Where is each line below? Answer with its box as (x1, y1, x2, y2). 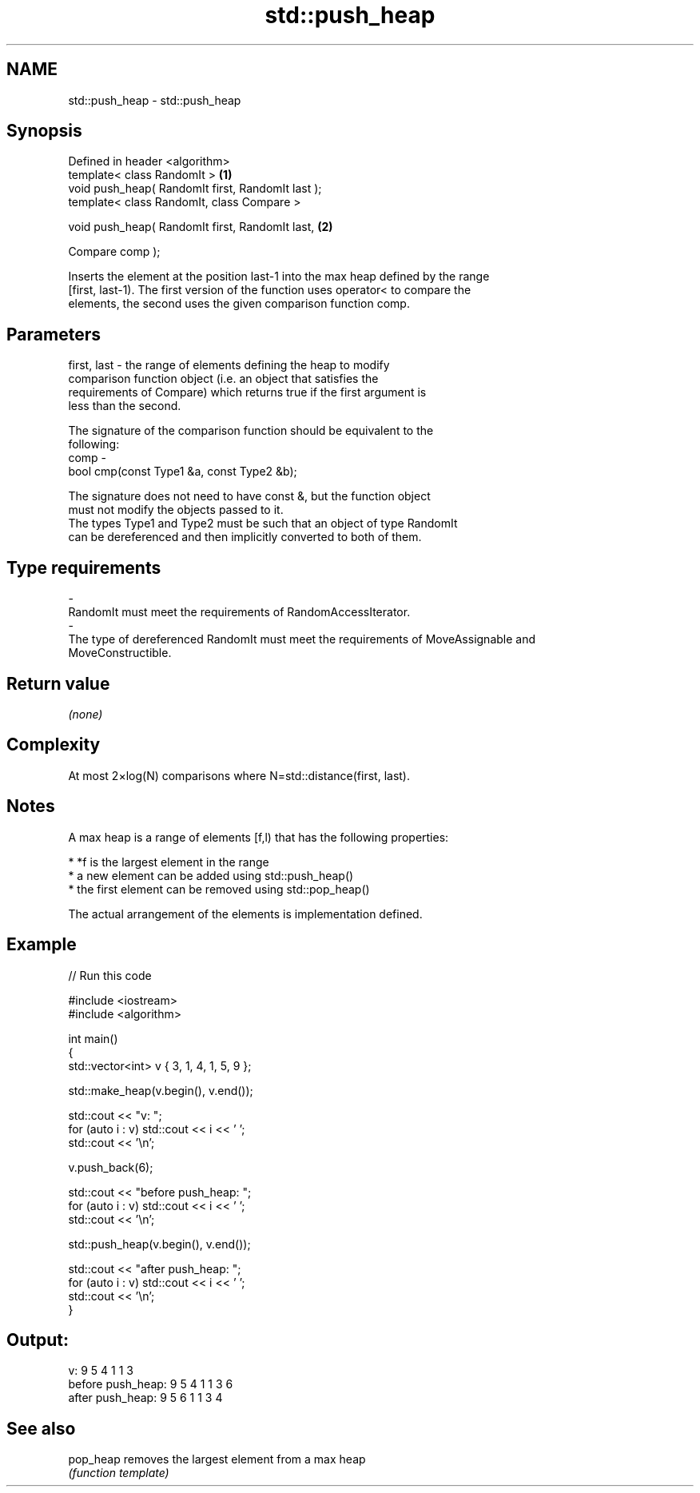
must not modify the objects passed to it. (68, 503, 284, 517)
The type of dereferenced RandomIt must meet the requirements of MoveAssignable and (68, 632, 536, 647)
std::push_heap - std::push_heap (68, 93, 241, 107)
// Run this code (68, 968, 152, 982)
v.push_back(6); (68, 1160, 153, 1174)
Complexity (6, 735, 101, 755)
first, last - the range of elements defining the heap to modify (68, 358, 390, 372)
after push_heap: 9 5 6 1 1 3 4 (68, 1391, 223, 1405)
